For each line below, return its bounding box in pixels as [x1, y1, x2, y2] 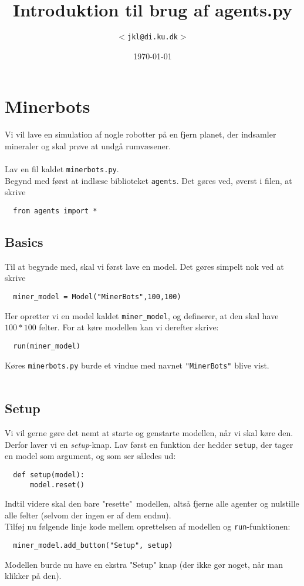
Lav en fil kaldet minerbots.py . [5, 163, 119, 175]
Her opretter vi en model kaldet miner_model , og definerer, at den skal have [5, 309, 279, 322]
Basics [5, 233, 43, 251]
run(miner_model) [13, 341, 80, 350]
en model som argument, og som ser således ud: [5, 450, 176, 462]
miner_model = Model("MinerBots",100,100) [13, 293, 181, 302]
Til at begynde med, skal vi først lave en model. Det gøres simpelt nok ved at [5, 260, 284, 272]
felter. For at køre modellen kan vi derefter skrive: [39, 321, 219, 333]
